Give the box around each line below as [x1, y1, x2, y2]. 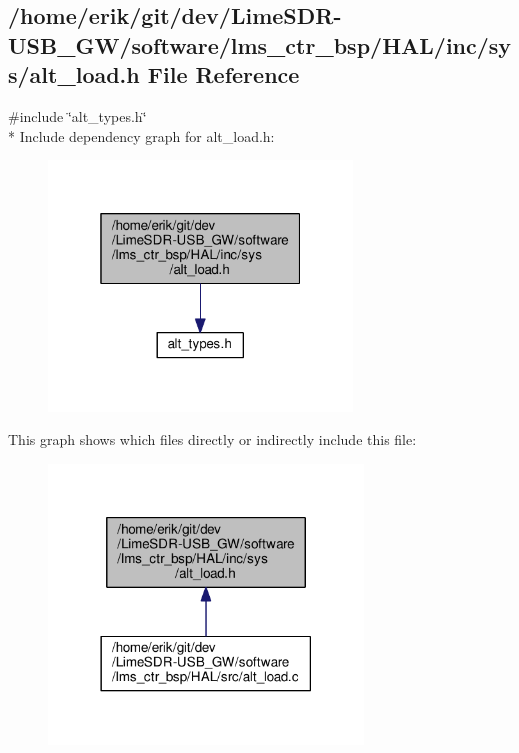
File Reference [147, 59, 300, 90]
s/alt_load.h [8, 59, 140, 90]
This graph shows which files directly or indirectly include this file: [8, 429, 417, 450]
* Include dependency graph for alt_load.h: [8, 125, 275, 146]
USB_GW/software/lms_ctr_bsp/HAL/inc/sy [8, 29, 512, 60]
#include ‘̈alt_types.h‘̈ [8, 105, 147, 126]
